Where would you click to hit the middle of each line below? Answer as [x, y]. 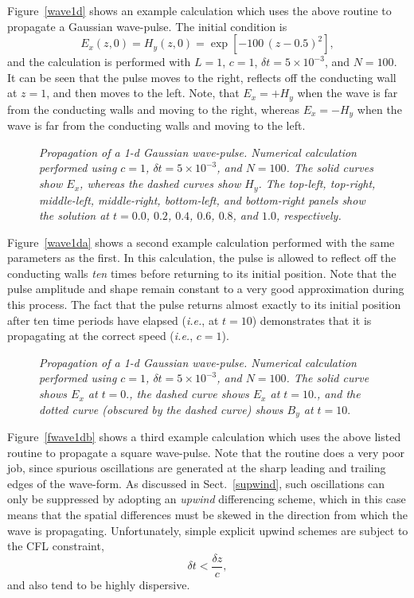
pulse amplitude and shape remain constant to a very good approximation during [206, 289]
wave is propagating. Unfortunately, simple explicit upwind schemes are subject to [208, 530]
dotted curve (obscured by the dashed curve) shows [161, 409]
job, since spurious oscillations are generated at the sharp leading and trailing [197, 468]
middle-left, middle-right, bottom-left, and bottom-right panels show [202, 199]
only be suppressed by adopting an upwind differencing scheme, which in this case [207, 499]
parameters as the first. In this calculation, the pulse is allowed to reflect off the [202, 258]
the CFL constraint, [56, 546]
